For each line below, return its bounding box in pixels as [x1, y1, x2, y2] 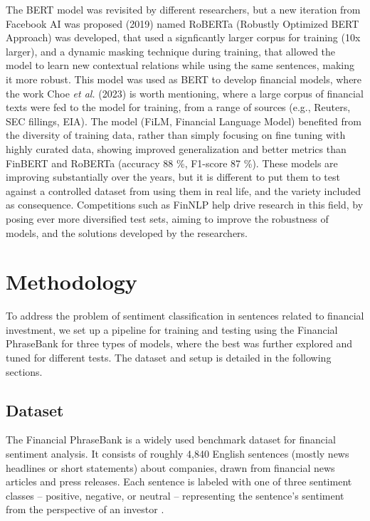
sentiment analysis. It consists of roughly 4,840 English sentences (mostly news [6, 446, 349, 461]
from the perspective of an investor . [6, 502, 164, 517]
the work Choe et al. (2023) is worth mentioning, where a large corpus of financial [6, 85, 364, 100]
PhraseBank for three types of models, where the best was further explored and [6, 336, 353, 351]
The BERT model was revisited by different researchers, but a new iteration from [6, 2, 361, 16]
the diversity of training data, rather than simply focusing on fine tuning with [6, 127, 346, 142]
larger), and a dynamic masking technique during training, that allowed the [6, 43, 336, 58]
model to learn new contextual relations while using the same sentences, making [6, 58, 355, 73]
